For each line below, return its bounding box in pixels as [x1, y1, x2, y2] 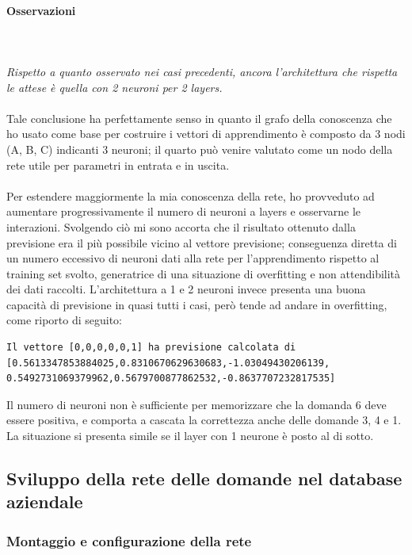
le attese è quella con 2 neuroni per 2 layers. [6, 78, 223, 95]
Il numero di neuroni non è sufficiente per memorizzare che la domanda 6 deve [6, 396, 387, 412]
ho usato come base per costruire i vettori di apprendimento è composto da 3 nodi [6, 125, 406, 142]
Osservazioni [6, 2, 76, 18]
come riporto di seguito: [6, 312, 122, 328]
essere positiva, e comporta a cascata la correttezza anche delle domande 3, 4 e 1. [6, 411, 402, 428]
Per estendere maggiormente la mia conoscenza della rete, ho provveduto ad [6, 187, 375, 204]
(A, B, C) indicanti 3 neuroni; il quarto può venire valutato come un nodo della [6, 140, 393, 157]
